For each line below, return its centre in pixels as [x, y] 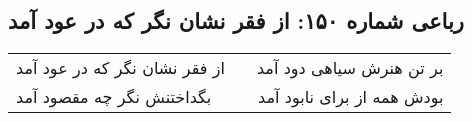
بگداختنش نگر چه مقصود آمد [114, 97]
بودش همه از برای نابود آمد [351, 97]
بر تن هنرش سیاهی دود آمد [350, 68]
